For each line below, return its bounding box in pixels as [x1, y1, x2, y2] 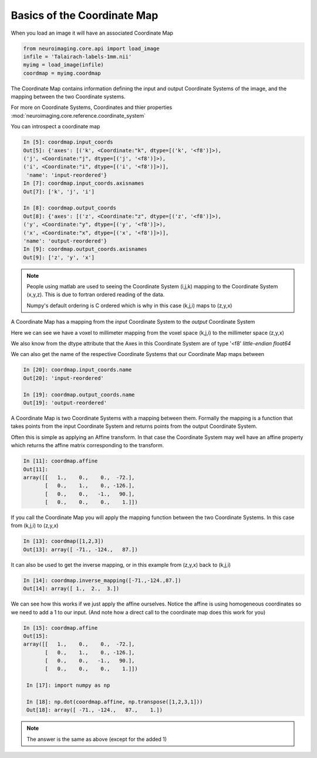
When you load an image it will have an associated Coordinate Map [11, 29, 173, 36]
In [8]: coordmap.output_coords [23, 205, 117, 211]
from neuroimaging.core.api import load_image [23, 45, 160, 52]
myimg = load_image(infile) [23, 62, 104, 68]
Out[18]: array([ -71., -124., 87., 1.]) [26, 707, 163, 713]
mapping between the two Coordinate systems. [11, 93, 126, 100]
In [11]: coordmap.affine [23, 458, 98, 464]
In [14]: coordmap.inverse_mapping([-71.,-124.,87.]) [23, 577, 181, 584]
